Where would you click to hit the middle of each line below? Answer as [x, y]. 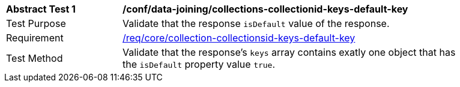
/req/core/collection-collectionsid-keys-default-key [239, 38]
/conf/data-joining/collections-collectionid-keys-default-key [265, 9]
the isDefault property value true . [199, 64]
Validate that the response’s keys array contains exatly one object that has [289, 52]
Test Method [35, 58]
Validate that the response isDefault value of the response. [256, 23]
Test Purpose [36, 23]
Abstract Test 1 [41, 9]
